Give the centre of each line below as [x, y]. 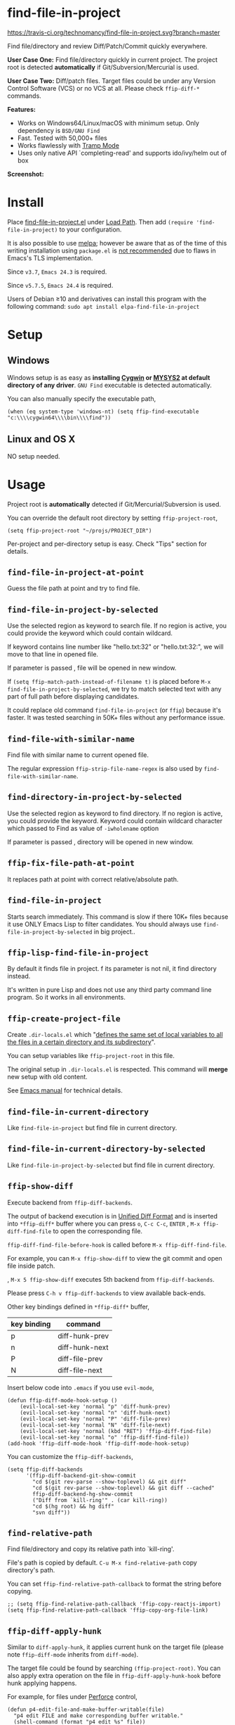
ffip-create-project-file [64, 1018]
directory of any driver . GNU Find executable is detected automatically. [109, 385]
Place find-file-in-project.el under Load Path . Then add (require [100, 222]
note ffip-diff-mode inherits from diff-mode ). [73, 1655]
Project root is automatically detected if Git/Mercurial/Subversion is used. [114, 504]
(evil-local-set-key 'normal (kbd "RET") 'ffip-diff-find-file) [116, 1431]
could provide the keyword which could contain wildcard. [90, 633]
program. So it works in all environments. [67, 998]
